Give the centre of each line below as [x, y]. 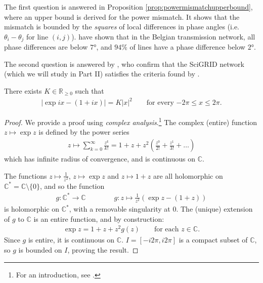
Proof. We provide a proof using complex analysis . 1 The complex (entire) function [131, 121]
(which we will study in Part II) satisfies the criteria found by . [102, 74]
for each [166, 230]
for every [160, 103]
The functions [26, 175]
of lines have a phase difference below [187, 47]
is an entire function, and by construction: [99, 218]
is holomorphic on [32, 209]
